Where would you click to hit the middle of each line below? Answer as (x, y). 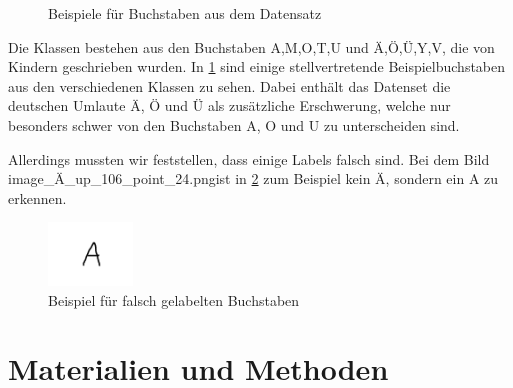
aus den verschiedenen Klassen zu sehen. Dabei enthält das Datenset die (229, 85)
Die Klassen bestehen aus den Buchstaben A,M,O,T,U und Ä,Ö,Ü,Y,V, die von (251, 46)
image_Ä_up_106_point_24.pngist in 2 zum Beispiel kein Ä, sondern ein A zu (253, 178)
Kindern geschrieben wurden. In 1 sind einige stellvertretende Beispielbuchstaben (257, 66)
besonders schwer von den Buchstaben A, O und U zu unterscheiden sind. (234, 124)
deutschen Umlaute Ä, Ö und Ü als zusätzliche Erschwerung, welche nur (229, 105)
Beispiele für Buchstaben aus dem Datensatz (185, 13)
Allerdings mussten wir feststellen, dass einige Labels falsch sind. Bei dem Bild (249, 158)
